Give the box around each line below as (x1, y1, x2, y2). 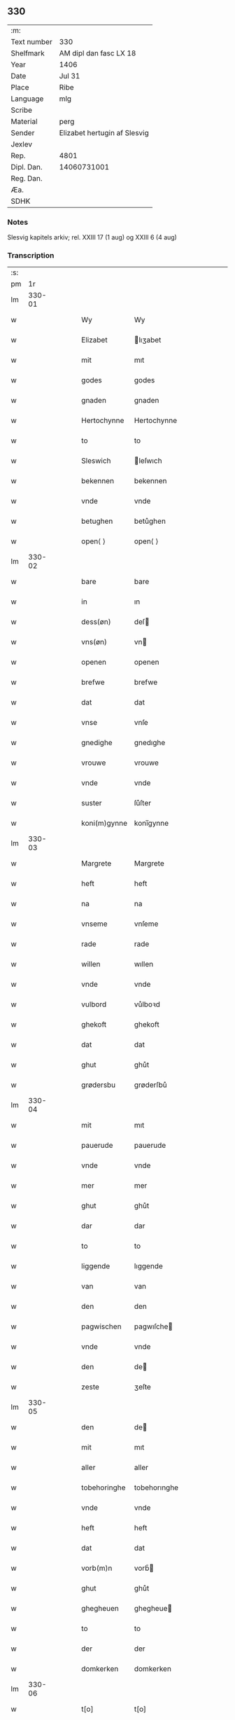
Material (10, 116, 38, 126)
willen (81, 959, 101, 969)
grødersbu (81, 1080, 116, 1090)
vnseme (81, 919, 108, 929)
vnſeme (134, 919, 159, 929)
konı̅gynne (134, 819, 169, 828)
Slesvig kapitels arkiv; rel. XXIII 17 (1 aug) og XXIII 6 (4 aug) (7, 233, 177, 242)
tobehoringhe (81, 1483, 126, 1492)
